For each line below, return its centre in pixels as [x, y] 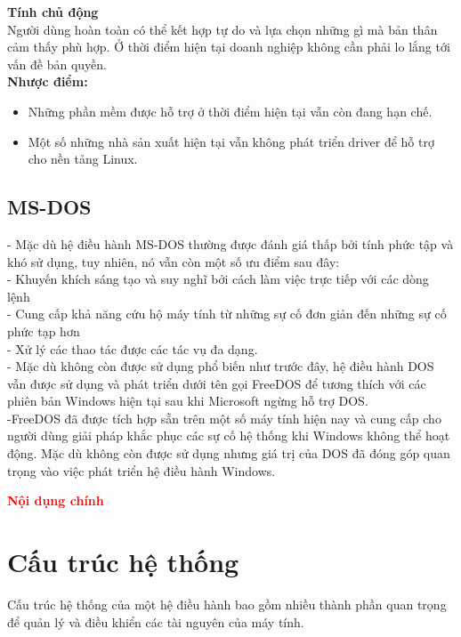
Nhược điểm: [48, 81]
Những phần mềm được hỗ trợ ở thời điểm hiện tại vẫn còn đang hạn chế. [230, 111]
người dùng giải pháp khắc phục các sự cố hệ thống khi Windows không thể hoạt [229, 435]
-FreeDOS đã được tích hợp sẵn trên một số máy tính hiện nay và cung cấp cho [224, 418]
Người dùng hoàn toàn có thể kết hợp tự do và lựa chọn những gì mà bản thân [222, 29]
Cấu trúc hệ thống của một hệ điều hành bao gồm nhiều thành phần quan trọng [227, 604]
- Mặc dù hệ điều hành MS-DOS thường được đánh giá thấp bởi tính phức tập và [230, 243]
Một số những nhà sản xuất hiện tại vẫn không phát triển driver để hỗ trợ [231, 141]
